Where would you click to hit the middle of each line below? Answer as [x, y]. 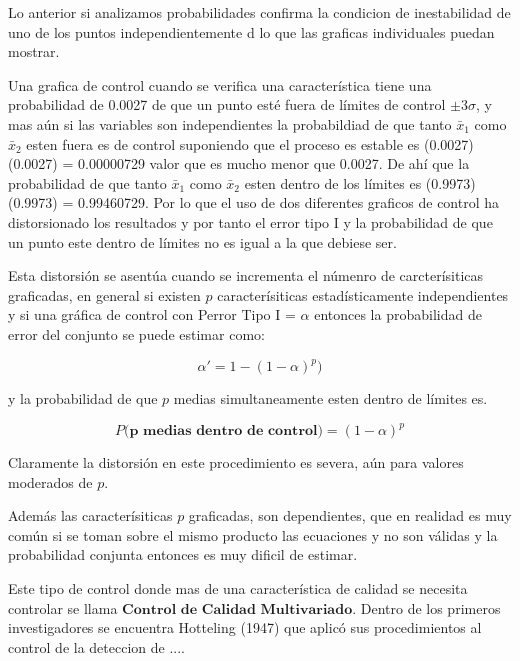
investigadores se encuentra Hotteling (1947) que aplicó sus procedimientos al [245, 627]
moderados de [50, 481]
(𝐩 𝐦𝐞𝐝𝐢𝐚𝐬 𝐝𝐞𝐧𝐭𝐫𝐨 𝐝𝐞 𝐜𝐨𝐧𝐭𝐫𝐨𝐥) [223, 431]
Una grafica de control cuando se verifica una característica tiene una [220, 84]
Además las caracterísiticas [90, 515]
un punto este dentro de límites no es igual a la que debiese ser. [202, 241]
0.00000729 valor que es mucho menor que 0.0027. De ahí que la [273, 163]
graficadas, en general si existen [104, 294]
